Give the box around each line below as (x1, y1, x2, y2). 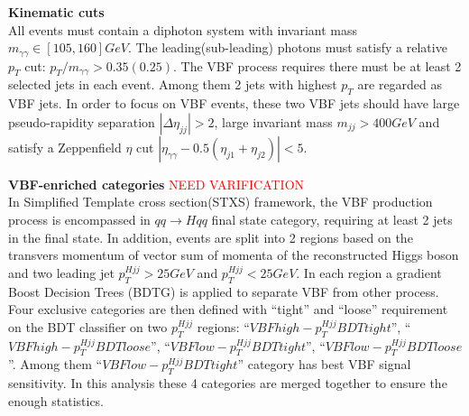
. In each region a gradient (296, 263, 442, 282)
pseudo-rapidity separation (8, 112, 155, 131)
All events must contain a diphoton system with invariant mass (8, 20, 358, 39)
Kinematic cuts (8, 3, 105, 21)
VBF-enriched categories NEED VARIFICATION (8, 174, 305, 193)
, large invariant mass (214, 112, 333, 131)
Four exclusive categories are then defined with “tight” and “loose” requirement (8, 300, 448, 319)
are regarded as (357, 75, 443, 94)
